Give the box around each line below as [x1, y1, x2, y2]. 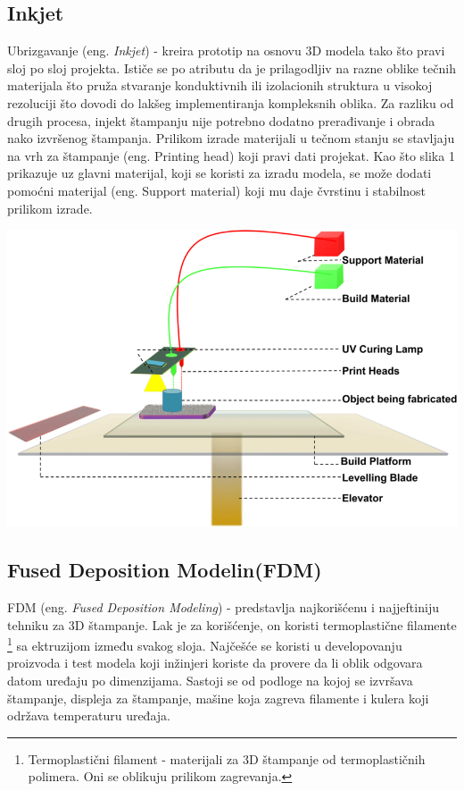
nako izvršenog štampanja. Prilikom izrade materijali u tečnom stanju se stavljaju [7, 129, 455, 147]
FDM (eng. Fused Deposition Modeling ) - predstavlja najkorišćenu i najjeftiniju [7, 597, 439, 616]
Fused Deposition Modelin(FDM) [7, 556, 322, 584]
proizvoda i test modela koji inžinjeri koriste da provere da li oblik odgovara [7, 653, 423, 672]
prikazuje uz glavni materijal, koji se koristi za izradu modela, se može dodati [7, 164, 432, 182]
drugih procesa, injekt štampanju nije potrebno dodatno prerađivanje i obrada [7, 111, 435, 130]
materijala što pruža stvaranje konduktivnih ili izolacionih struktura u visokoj [7, 76, 433, 95]
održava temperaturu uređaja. [7, 706, 170, 725]
